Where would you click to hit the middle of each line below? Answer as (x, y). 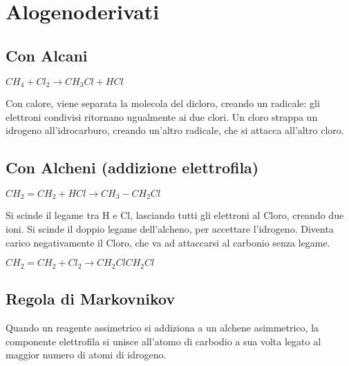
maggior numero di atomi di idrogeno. (86, 355)
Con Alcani (47, 55)
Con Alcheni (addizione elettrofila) (132, 167)
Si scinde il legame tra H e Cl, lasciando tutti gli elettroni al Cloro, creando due (175, 215)
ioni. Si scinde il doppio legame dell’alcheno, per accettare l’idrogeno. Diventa (170, 229)
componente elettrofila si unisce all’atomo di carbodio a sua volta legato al (163, 341)
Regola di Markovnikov (91, 299)
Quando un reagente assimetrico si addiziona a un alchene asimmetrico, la (162, 327)
